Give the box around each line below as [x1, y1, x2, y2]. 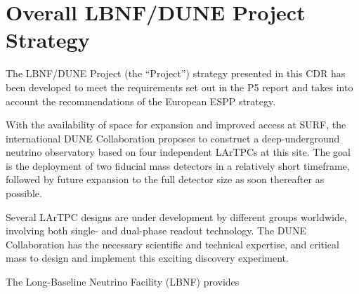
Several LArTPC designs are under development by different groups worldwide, [6, 209, 347, 224]
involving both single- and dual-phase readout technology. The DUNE [6, 223, 307, 238]
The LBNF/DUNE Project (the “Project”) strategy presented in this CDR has [6, 66, 346, 81]
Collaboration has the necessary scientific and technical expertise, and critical [6, 236, 339, 251]
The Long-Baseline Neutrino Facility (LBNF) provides [6, 274, 240, 289]
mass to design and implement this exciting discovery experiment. [6, 250, 289, 265]
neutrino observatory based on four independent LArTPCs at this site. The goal [6, 145, 351, 159]
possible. [6, 186, 42, 201]
